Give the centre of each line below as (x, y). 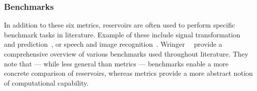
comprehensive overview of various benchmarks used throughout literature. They (126, 54)
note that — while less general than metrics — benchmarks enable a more (116, 63)
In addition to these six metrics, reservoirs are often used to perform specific (120, 25)
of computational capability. (46, 82)
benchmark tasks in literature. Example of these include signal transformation (122, 34)
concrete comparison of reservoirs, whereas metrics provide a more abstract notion (128, 73)
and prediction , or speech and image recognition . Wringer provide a (113, 44)
